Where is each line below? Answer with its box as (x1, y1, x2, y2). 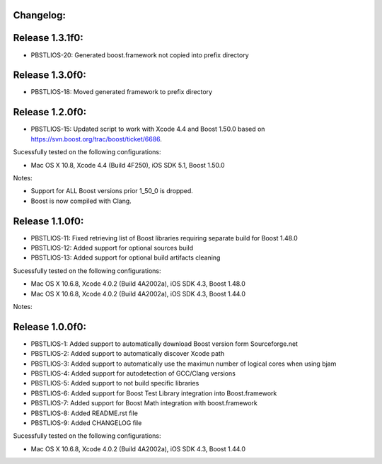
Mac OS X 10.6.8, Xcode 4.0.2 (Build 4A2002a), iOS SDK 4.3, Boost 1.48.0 (30, 279, 245, 288)
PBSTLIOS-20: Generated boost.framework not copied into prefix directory (30, 50, 249, 59)
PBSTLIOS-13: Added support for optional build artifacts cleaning (30, 253, 221, 262)
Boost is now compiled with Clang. (30, 197, 132, 205)
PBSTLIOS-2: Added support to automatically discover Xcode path (30, 349, 225, 358)
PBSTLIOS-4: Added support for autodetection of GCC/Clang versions (30, 369, 236, 378)
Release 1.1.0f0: (13, 215, 84, 227)
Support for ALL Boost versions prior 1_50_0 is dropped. (30, 187, 194, 195)
